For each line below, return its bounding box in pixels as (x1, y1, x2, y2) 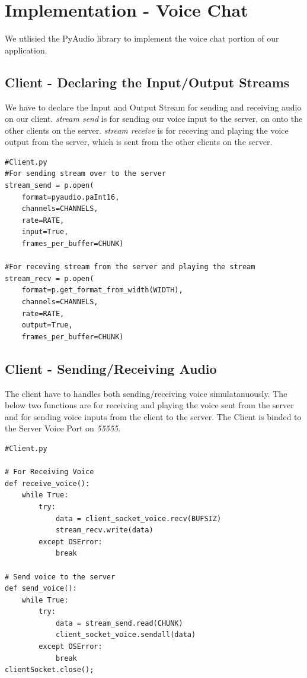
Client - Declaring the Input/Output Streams (5, 72, 290, 91)
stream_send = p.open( (5, 181, 94, 190)
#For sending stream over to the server (5, 169, 167, 178)
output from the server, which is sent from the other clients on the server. (5, 135, 273, 148)
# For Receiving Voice (5, 468, 94, 477)
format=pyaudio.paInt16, (21, 193, 120, 201)
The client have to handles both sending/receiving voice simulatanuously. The (5, 387, 287, 399)
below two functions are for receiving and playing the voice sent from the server (5, 399, 294, 411)
